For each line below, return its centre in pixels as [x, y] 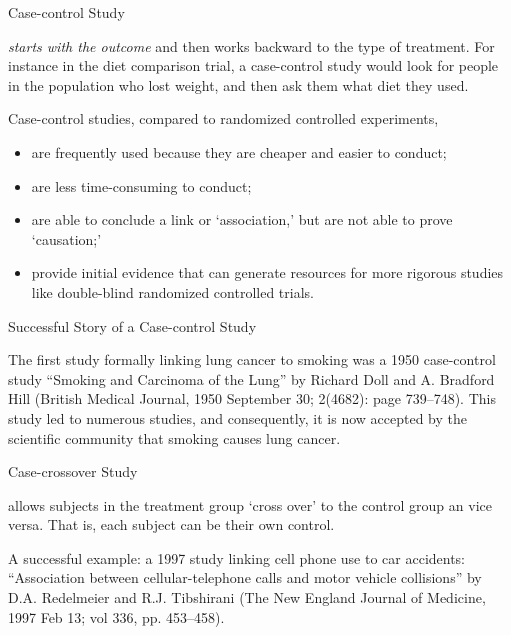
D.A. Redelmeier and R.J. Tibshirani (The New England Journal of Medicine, [247, 597]
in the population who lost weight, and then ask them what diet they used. [238, 84]
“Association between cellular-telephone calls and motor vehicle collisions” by [245, 577]
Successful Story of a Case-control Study [132, 325]
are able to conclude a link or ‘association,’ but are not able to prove [242, 219]
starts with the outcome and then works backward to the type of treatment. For [251, 45]
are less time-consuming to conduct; [141, 185]
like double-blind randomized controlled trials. [172, 291]
